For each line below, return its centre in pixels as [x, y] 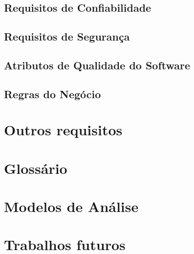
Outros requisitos [63, 130]
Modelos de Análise [71, 206]
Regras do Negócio [53, 94]
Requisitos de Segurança [67, 36]
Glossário [36, 168]
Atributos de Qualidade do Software [97, 65]
